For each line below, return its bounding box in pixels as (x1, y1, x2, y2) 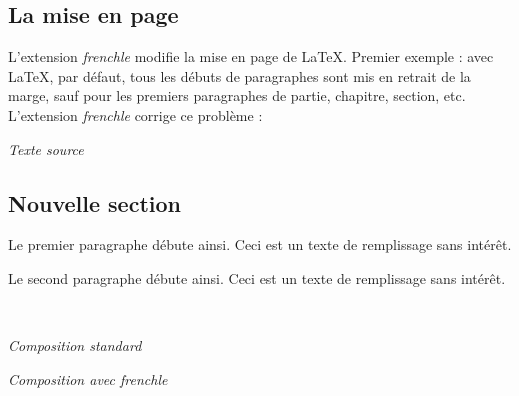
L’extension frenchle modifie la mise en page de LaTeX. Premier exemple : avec (8, 46, 494, 67)
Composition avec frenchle (8, 368, 168, 389)
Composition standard (8, 335, 142, 356)
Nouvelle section (8, 187, 181, 218)
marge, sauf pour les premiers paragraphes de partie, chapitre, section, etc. (8, 85, 466, 106)
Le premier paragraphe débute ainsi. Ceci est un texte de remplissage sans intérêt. (8, 234, 512, 255)
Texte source (8, 138, 84, 159)
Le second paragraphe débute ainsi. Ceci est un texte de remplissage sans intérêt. (8, 267, 506, 288)
